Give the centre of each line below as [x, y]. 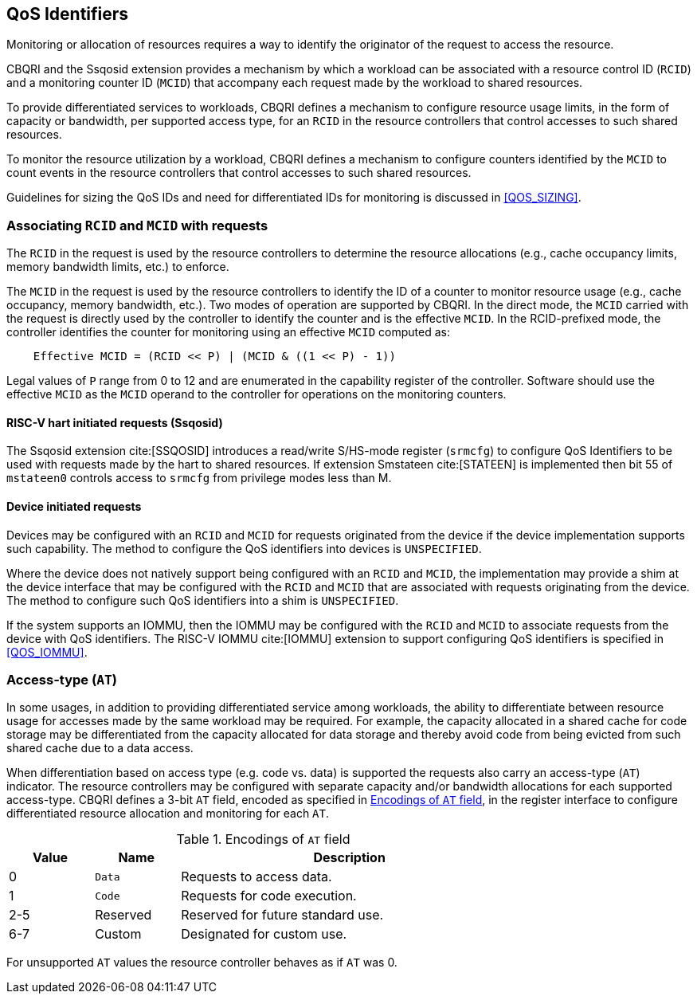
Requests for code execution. [269, 896]
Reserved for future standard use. [282, 915]
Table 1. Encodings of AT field [263, 839]
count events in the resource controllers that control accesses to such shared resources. [239, 173]
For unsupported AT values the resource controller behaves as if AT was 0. [202, 963]
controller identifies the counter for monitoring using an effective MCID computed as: [228, 332]
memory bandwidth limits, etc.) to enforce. [118, 267]
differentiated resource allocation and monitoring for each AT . [168, 814]
